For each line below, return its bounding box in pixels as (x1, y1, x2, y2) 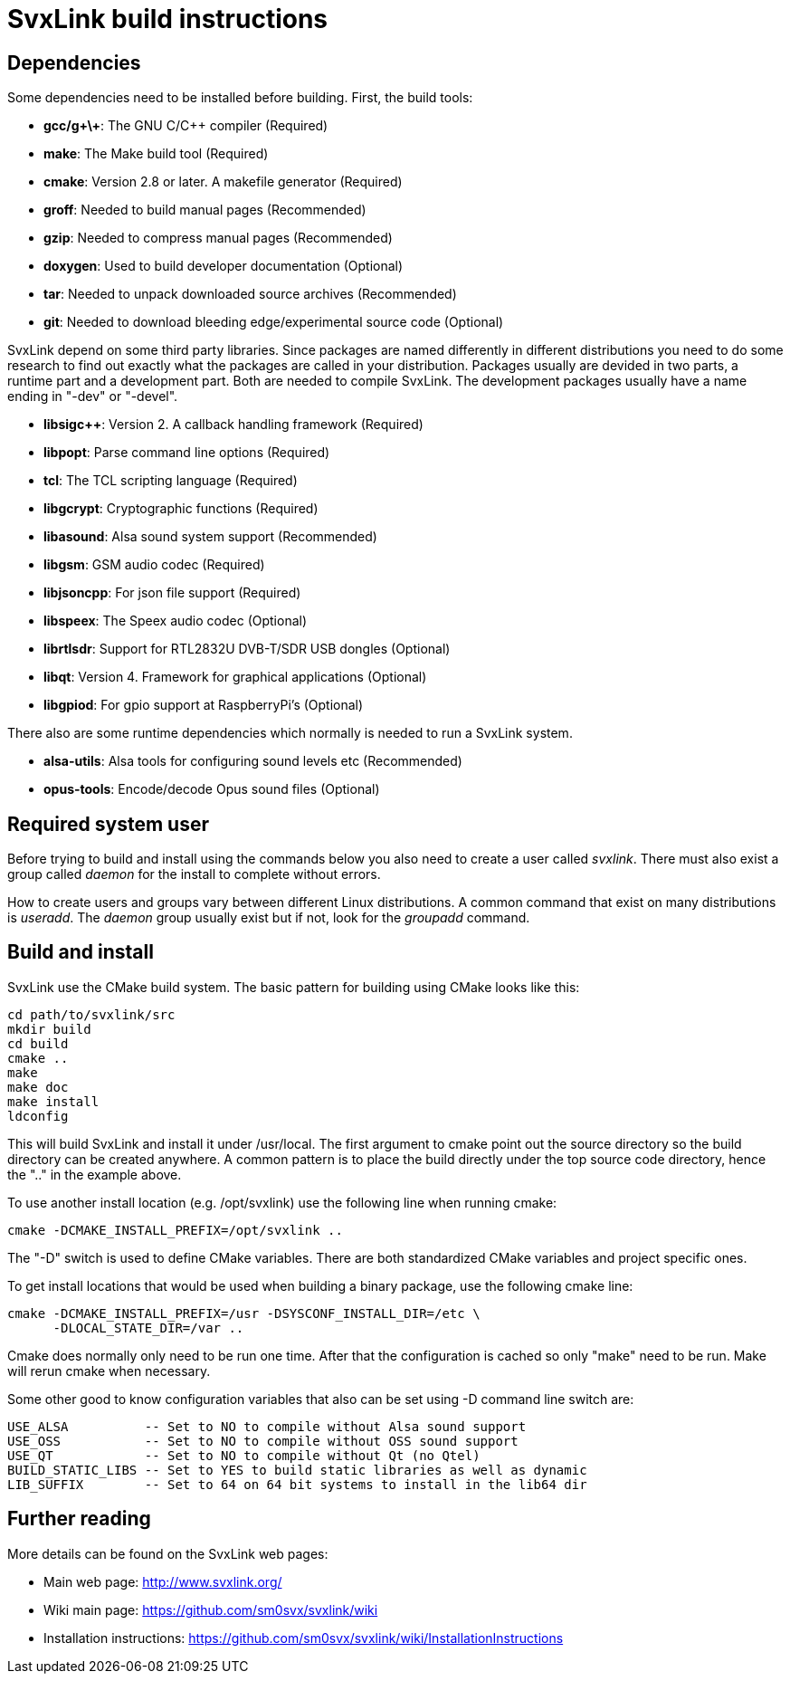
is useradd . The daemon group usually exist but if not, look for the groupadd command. (7, 910, 530, 926)
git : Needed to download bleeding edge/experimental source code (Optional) (43, 314, 504, 330)
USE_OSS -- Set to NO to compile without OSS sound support (7, 1433, 519, 1448)
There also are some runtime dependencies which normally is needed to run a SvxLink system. (7, 725, 573, 741)
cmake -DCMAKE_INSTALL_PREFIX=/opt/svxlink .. (7, 1222, 343, 1237)
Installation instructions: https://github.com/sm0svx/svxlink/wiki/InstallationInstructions (43, 1629, 564, 1646)
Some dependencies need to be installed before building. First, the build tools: (7, 90, 473, 106)
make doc (7, 1079, 69, 1094)
